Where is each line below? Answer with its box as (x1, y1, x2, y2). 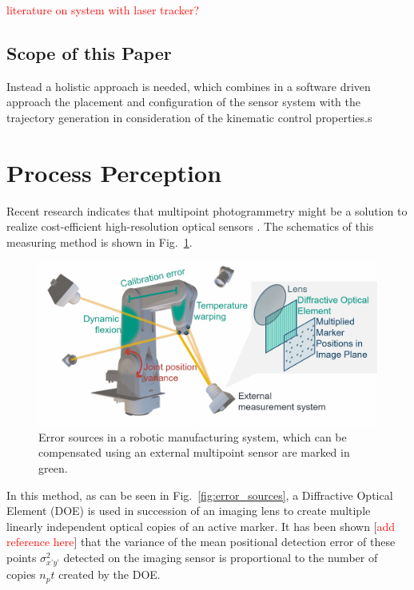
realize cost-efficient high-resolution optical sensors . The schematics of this (6, 218, 374, 235)
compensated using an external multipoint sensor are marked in (38, 444, 350, 461)
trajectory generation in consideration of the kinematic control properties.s (6, 109, 372, 125)
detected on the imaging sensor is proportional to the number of (63, 549, 378, 566)
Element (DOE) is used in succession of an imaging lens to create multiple (6, 502, 371, 519)
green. (38, 460, 68, 477)
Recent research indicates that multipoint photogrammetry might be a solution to (6, 202, 408, 219)
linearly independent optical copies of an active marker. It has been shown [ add (6, 517, 396, 534)
